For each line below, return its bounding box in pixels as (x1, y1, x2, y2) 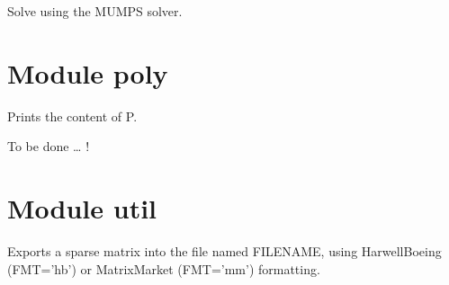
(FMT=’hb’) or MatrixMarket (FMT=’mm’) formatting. (7, 259, 320, 278)
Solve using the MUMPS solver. (7, 2, 183, 20)
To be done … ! (7, 137, 90, 156)
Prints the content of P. (7, 106, 138, 125)
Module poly (7, 54, 168, 91)
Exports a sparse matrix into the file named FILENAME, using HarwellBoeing (7, 242, 442, 261)
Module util (7, 190, 157, 227)
